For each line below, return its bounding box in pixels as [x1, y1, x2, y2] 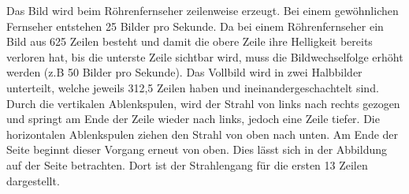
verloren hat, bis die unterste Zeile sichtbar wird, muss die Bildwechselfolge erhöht [6, 48, 403, 65]
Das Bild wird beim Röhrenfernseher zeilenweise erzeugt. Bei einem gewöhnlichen [6, 2, 399, 18]
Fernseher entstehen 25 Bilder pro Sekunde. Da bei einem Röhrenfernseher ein [6, 17, 384, 34]
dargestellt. [6, 172, 60, 188]
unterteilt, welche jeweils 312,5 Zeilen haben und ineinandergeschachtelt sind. [6, 79, 379, 95]
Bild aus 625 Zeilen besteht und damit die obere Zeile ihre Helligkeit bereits [6, 33, 373, 50]
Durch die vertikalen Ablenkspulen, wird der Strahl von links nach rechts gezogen [6, 95, 400, 111]
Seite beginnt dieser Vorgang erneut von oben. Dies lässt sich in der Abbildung [6, 141, 387, 158]
